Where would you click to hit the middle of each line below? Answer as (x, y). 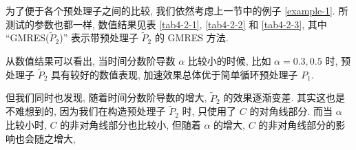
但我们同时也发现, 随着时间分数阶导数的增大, (106, 97)
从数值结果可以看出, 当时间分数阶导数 (91, 61)
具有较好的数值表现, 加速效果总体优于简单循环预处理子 (175, 74)
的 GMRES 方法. (191, 37)
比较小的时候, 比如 (229, 61)
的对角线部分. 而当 (291, 111)
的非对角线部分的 (297, 125)
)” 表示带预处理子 (99, 37)
